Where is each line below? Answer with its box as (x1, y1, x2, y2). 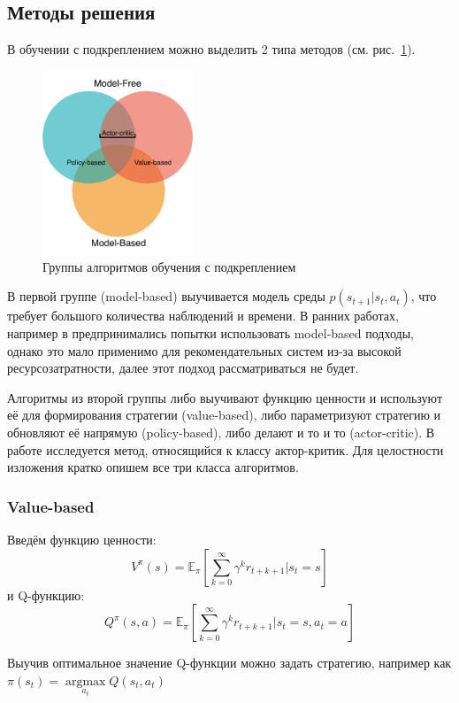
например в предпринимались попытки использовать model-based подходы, (7, 324, 414, 343)
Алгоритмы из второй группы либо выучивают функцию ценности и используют (7, 388, 442, 406)
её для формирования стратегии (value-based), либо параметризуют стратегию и (7, 406, 441, 424)
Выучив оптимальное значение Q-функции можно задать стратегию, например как (7, 653, 452, 672)
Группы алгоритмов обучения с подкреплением (42, 257, 296, 275)
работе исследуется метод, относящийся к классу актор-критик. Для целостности (7, 440, 444, 459)
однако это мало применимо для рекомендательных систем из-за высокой (7, 341, 402, 359)
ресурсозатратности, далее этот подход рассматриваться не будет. (7, 359, 359, 377)
